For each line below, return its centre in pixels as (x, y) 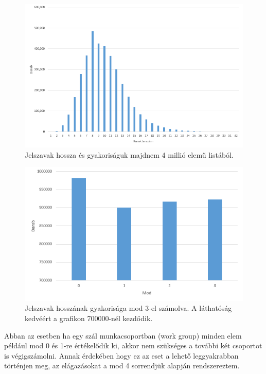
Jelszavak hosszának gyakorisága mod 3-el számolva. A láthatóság (128, 308)
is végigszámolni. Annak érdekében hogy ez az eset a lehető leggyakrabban (121, 355)
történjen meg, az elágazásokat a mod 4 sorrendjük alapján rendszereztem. (122, 366)
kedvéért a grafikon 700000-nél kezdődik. (89, 318)
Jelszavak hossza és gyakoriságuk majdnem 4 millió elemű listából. (129, 154)
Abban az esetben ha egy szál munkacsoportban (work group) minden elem (123, 335)
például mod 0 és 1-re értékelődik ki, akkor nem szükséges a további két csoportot (133, 345)
